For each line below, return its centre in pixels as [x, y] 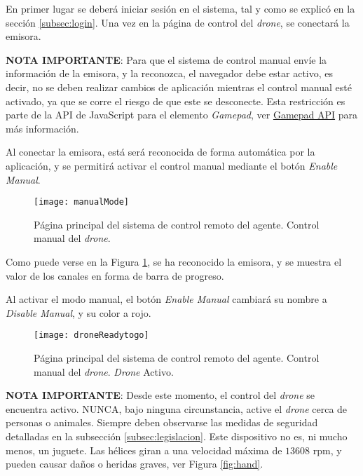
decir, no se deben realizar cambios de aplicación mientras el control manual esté [179, 87]
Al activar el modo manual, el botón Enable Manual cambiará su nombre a [166, 299]
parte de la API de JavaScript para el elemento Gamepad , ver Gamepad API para [182, 115]
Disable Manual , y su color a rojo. [78, 312]
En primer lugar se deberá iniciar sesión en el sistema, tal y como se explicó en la [180, 8]
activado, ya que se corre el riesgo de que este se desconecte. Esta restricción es [176, 101]
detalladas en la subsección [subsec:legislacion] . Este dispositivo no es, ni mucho [177, 436]
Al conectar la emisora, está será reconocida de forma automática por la [160, 152]
